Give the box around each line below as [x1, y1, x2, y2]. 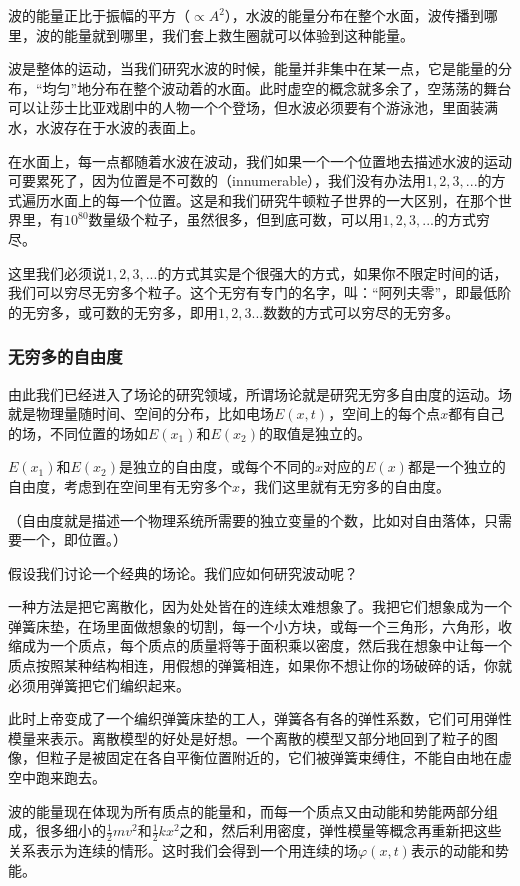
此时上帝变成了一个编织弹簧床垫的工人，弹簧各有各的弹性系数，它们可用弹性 [8, 708, 512, 729]
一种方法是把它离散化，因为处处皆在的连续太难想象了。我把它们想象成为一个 [8, 596, 512, 617]
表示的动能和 [410, 840, 495, 861]
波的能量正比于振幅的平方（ [8, 5, 190, 25]
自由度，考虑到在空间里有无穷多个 [8, 475, 232, 496]
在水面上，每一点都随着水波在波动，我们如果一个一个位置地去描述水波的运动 [8, 150, 512, 171]
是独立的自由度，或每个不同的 [119, 456, 316, 477]
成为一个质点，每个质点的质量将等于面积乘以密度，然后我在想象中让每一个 [21, 635, 512, 656]
